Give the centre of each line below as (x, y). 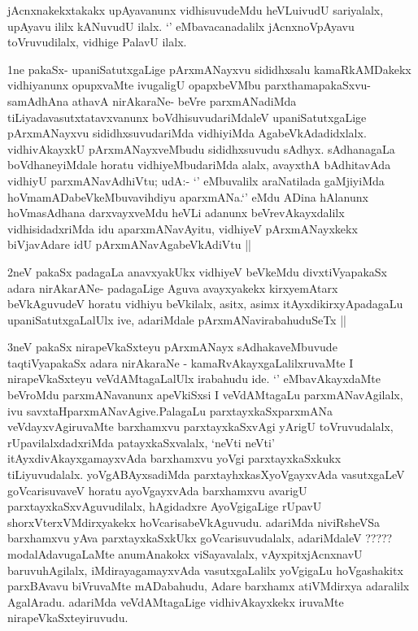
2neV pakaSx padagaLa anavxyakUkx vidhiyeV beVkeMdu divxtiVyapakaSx (197, 271)
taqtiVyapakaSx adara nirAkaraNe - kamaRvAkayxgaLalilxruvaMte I (181, 362)
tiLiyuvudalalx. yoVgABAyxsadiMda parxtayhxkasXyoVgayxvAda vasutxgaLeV (206, 474)
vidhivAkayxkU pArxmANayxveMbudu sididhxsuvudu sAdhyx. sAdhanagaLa (201, 148)
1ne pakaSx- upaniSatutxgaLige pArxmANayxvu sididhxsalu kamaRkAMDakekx (209, 69)
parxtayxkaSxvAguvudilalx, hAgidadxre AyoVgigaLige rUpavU (165, 506)
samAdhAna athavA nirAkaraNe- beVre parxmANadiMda (152, 100)
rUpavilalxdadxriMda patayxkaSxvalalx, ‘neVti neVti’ (141, 442)
